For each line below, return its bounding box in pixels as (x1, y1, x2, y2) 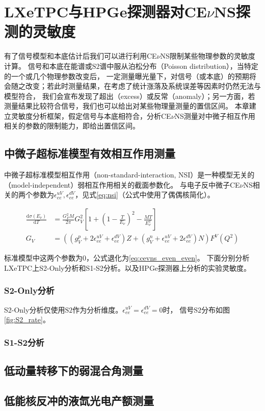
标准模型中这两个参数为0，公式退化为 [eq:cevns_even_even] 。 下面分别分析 (4, 252, 250, 263)
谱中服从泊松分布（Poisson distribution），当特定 (99, 60, 258, 71)
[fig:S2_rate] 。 (4, 314, 50, 325)
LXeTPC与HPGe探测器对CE (4, 1, 207, 22)
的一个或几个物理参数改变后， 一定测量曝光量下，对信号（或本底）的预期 (4, 70, 249, 81)
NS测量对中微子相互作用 (174, 110, 255, 121)
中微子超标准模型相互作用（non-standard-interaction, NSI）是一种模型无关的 (4, 169, 255, 180)
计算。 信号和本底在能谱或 (4, 60, 92, 71)
